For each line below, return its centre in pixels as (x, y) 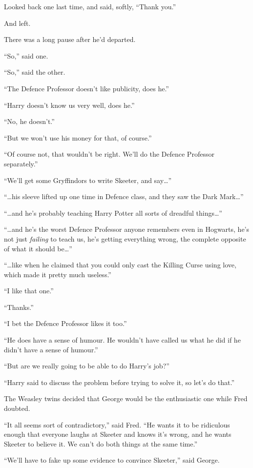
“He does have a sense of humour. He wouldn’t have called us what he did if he (122, 340)
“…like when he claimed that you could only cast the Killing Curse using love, (120, 265)
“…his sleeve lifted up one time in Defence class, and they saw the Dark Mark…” (124, 196)
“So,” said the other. (35, 72)
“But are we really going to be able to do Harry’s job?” (87, 366)
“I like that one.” (29, 291)
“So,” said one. (26, 55)
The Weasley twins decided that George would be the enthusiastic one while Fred (126, 398)
